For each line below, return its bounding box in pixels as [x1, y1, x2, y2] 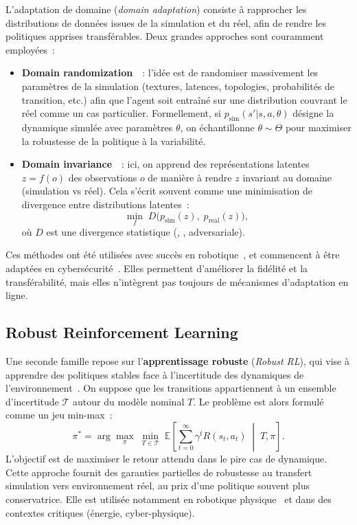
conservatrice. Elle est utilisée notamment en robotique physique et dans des [5, 491, 332, 506]
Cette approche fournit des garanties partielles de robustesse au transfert [5, 465, 312, 479]
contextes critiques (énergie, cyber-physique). [5, 505, 195, 520]
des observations [68, 170, 137, 184]
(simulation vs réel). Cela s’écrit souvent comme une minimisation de [21, 183, 312, 198]
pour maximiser [285, 120, 352, 134]
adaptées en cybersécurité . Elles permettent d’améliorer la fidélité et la [5, 260, 308, 275]
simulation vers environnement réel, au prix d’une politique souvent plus [5, 478, 310, 493]
